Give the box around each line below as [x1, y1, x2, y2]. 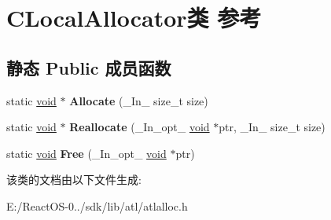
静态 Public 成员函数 [6, 55, 171, 79]
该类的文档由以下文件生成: [6, 171, 142, 188]
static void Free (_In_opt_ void [6, 145, 167, 161]
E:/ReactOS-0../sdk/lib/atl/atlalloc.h [6, 197, 188, 214]
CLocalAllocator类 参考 [6, 2, 262, 34]
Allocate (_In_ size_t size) [69, 92, 208, 108]
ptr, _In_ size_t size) [219, 119, 325, 135]
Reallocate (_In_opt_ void [69, 119, 210, 135]
